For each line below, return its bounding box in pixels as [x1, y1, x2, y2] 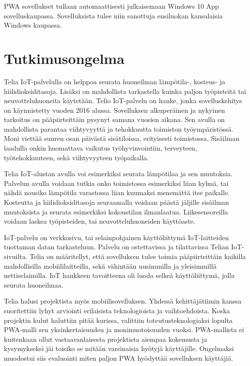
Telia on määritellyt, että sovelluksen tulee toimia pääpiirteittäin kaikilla [30, 251, 246, 261]
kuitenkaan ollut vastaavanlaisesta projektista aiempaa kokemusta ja [4, 334, 207, 344]
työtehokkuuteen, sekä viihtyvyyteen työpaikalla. [4, 152, 149, 162]
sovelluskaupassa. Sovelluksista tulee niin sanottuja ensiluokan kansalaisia [4, 10, 223, 20]
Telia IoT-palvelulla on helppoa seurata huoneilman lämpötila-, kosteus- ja [4, 76, 225, 86]
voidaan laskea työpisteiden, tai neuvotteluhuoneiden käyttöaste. [4, 216, 195, 226]
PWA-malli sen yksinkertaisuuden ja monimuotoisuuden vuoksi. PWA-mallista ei [4, 324, 244, 335]
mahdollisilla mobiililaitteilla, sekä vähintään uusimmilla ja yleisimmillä [4, 260, 217, 271]
